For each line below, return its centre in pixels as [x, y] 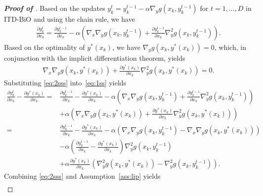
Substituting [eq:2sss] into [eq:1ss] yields [65, 82]
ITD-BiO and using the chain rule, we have [69, 19]
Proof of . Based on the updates [55, 8]
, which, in [230, 47]
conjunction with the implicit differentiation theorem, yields [95, 58]
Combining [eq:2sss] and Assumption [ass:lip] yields [82, 176]
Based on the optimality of [44, 47]
